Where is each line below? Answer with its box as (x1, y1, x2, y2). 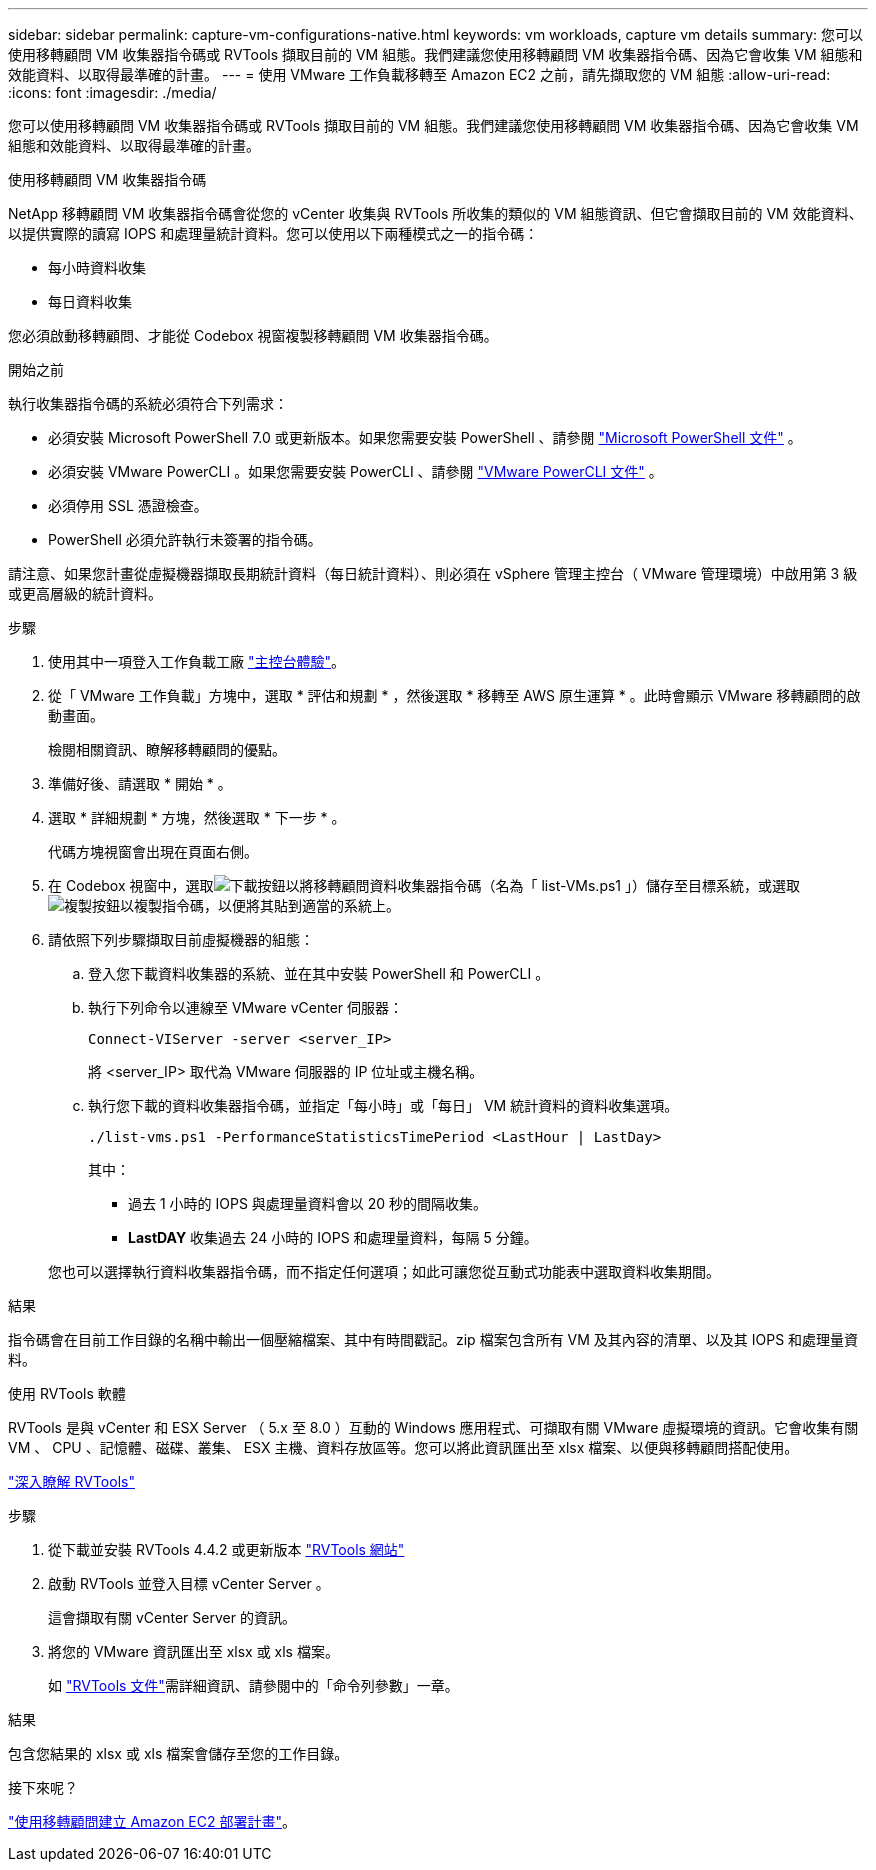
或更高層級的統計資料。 (8, 585, 162, 602)
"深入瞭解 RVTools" (8, 1473, 135, 1490)
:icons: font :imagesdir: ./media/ (8, 84, 217, 101)
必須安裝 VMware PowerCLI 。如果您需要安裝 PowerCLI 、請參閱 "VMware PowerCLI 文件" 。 (48, 463, 663, 480)
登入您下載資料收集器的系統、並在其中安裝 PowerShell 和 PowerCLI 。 (88, 965, 550, 982)
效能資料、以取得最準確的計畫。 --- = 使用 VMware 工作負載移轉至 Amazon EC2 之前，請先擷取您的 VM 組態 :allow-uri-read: (8, 66, 831, 83)
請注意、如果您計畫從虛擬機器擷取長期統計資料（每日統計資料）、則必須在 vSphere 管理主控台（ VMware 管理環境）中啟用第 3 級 (8, 565, 858, 582)
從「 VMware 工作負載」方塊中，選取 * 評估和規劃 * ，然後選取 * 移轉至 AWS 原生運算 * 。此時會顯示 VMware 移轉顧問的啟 (48, 687, 861, 704)
